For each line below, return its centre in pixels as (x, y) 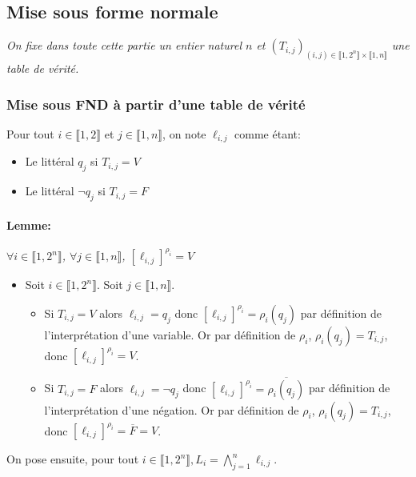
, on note (184, 133)
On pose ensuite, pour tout (73, 459)
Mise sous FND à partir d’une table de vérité (156, 104)
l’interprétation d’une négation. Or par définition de (172, 409)
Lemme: (29, 224)
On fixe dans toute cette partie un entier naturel (124, 45)
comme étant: (268, 133)
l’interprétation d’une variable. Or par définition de (170, 334)
